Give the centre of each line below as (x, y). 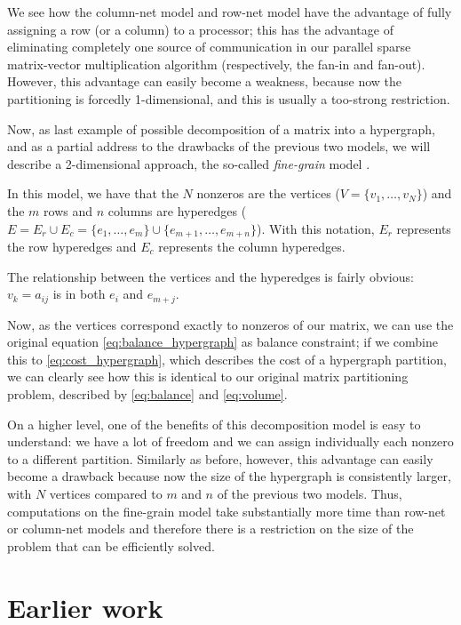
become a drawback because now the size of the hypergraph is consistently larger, (229, 476)
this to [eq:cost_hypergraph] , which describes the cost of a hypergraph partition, (227, 359)
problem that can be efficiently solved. (111, 545)
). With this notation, (315, 228)
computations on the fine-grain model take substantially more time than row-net (227, 511)
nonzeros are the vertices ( (268, 193)
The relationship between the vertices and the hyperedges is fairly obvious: (211, 276)
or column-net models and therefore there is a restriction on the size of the (211, 529)
